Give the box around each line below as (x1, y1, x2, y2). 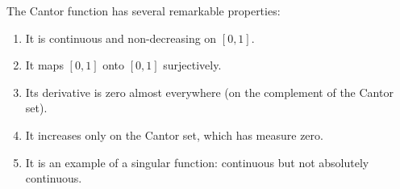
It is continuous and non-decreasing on (25, 29, 217, 46)
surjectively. (163, 57, 222, 73)
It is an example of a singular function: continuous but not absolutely (25, 153, 369, 170)
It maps (25, 57, 64, 73)
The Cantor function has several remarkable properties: (6, 2, 281, 19)
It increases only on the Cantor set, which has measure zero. (25, 126, 323, 143)
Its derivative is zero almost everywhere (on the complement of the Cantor (25, 83, 394, 100)
